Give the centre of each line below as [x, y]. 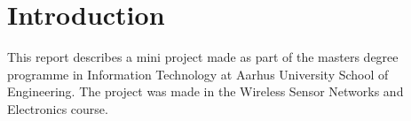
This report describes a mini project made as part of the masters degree [203, 57]
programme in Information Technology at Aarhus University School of [198, 74]
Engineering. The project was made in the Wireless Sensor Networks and [205, 91]
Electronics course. [58, 108]
